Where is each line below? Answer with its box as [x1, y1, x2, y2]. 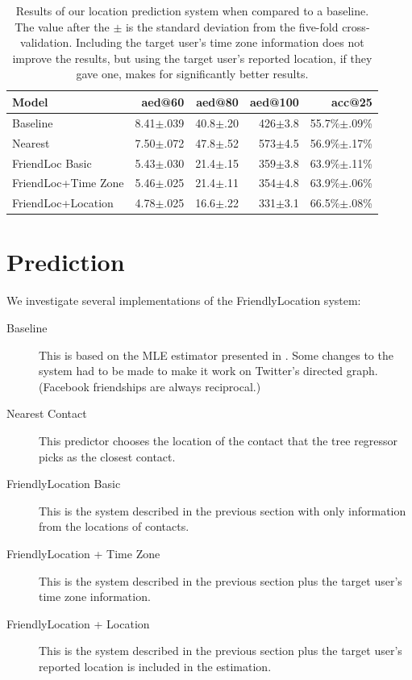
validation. [20, 34, 73, 51]
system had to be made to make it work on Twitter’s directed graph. [39, 362, 378, 379]
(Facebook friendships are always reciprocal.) [39, 378, 261, 394]
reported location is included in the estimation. [39, 657, 272, 674]
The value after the [15, 18, 110, 35]
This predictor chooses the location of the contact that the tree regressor [39, 432, 398, 448]
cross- [342, 18, 370, 35]
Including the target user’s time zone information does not [75, 34, 364, 51]
